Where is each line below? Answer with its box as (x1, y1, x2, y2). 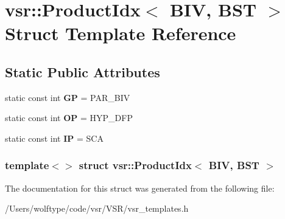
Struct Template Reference (5, 21, 236, 46)
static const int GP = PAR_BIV (5, 91, 130, 103)
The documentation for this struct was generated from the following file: (5, 181, 275, 194)
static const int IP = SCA (5, 131, 104, 144)
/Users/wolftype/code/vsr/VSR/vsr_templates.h (5, 202, 189, 215)
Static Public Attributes (5, 62, 160, 81)
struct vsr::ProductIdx (79, 158, 192, 173)
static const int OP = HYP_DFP (5, 111, 133, 124)
